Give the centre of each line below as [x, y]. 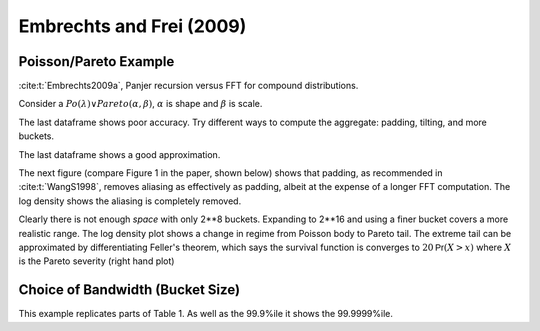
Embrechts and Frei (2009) [132, 26]
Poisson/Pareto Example [96, 61]
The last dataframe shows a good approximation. [119, 154]
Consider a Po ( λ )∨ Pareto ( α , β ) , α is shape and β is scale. [140, 104]
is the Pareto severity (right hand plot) [96, 261]
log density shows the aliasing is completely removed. [130, 201]
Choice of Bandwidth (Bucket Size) [129, 290]
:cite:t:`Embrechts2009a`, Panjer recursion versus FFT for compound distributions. [188, 86]
